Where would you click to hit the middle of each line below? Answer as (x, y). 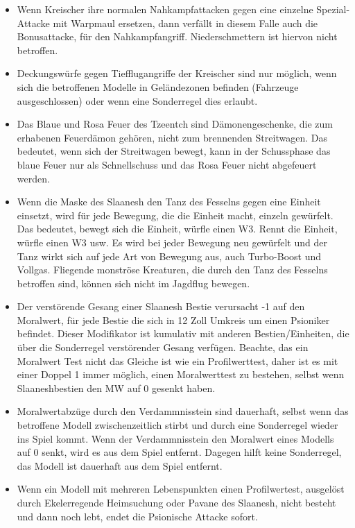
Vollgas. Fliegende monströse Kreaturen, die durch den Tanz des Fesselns (172, 270)
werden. (33, 178)
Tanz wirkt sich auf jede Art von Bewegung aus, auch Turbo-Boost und (169, 256)
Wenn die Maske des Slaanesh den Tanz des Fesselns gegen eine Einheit (169, 202)
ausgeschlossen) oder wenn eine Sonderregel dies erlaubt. (137, 100)
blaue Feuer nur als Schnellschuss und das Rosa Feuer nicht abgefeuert (167, 164)
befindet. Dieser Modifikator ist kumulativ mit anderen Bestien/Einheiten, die (183, 333)
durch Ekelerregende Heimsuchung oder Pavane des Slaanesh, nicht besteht (176, 502)
